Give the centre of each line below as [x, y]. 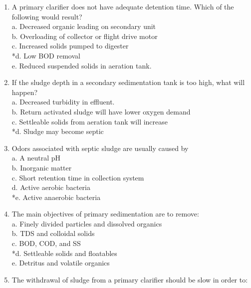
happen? [25, 92]
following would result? [47, 16]
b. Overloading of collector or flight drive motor [85, 36]
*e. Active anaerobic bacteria [56, 197]
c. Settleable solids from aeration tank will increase [90, 121]
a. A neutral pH [36, 158]
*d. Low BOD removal [46, 55]
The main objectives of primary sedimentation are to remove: [105, 214]
